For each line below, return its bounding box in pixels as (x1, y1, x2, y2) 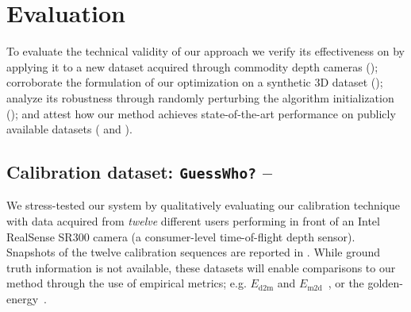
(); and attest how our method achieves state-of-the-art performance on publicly (6, 105, 396, 121)
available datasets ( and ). (6, 121, 133, 137)
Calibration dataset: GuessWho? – (6, 160, 273, 184)
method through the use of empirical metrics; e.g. (6, 275, 247, 291)
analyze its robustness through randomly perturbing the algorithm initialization (6, 89, 394, 106)
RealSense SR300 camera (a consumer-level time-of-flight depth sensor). (6, 228, 355, 245)
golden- (367, 275, 403, 291)
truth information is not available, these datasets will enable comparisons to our (6, 259, 396, 275)
